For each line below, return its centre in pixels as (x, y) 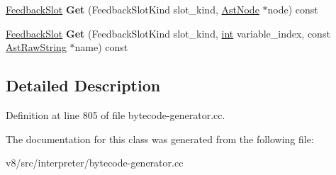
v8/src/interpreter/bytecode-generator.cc (95, 163)
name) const (101, 47)
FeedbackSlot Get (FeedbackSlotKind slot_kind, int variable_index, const (168, 33)
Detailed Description (83, 85)
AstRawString (36, 47)
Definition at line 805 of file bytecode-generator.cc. (116, 114)
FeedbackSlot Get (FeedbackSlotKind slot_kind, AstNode (133, 9)
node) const (293, 9)
